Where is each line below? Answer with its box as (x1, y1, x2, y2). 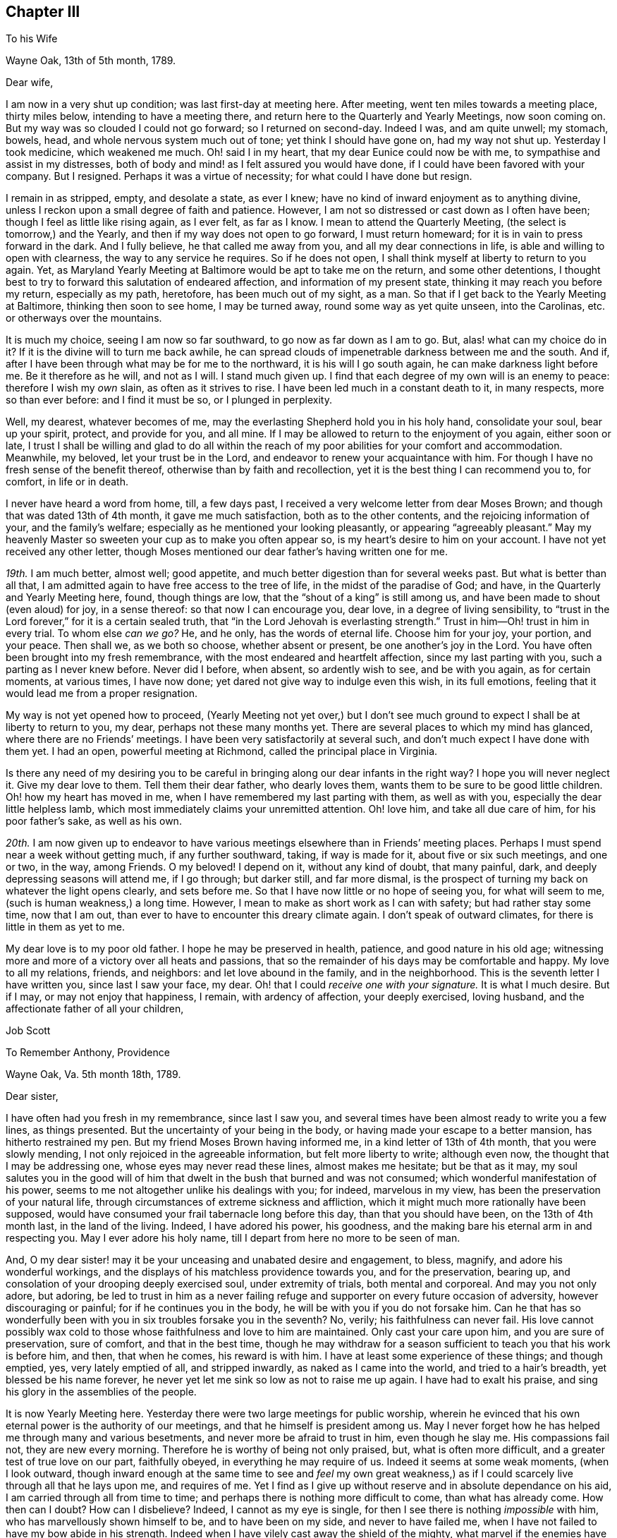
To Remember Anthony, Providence (6, 1046, 170, 1059)
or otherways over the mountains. (6, 312, 162, 325)
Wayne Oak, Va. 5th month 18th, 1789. (6, 1068, 181, 1081)
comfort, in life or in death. (6, 476, 128, 488)
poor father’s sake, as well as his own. (6, 815, 182, 828)
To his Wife (6, 32, 58, 45)
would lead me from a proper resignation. (6, 687, 198, 700)
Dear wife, (6, 76, 54, 89)
